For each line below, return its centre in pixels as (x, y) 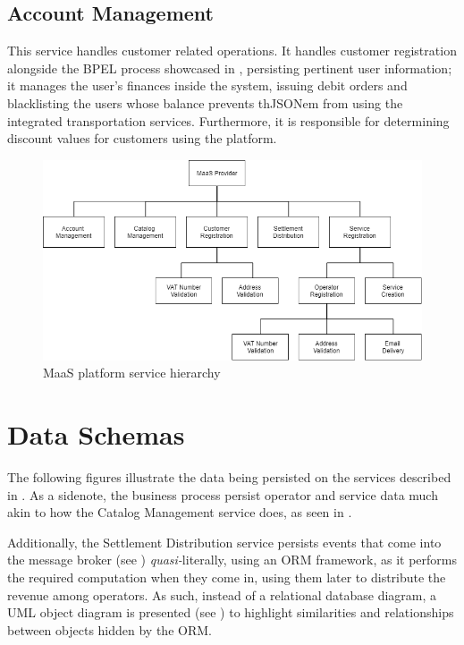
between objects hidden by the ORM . (110, 629)
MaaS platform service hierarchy (132, 373)
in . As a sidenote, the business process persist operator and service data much (223, 494)
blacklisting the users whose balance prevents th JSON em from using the (205, 102)
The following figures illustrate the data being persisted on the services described (229, 477)
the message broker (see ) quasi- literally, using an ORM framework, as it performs (232, 560)
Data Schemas (96, 434)
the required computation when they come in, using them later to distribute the (227, 577)
